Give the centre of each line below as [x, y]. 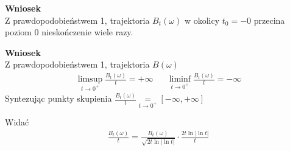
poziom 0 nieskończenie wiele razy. [69, 32]
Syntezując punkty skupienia [58, 98]
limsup [90, 79]
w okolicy [202, 20]
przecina [269, 20]
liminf [180, 79]
